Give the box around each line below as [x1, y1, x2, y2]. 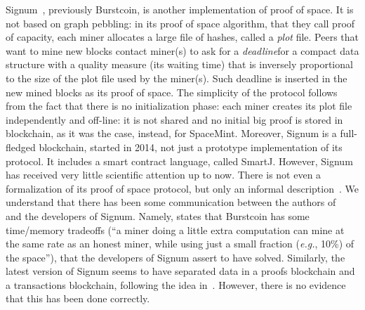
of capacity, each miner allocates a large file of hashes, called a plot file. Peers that [6, 30, 359, 44]
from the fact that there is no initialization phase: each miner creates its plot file [6, 98, 352, 113]
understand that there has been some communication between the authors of [6, 195, 336, 209]
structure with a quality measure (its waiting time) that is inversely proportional [6, 57, 353, 72]
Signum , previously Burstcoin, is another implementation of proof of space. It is [6, 2, 354, 16]
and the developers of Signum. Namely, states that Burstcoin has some [6, 208, 310, 223]
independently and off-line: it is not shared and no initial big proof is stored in [6, 112, 343, 127]
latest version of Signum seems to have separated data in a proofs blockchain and [6, 264, 355, 278]
